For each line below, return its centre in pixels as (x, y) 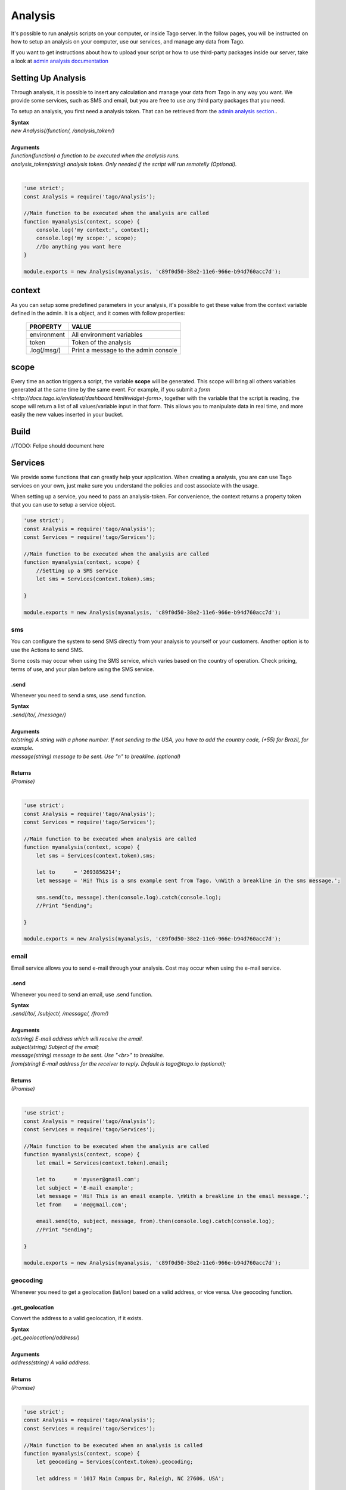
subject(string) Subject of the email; (55, 1047)
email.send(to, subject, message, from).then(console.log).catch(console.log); (155, 1221)
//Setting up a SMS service (77, 570)
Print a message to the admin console (125, 350)
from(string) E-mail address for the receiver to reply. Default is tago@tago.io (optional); (119, 1063)
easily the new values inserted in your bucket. (67, 415)
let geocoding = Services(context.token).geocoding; (115, 1462)
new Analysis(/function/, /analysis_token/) (63, 131)
